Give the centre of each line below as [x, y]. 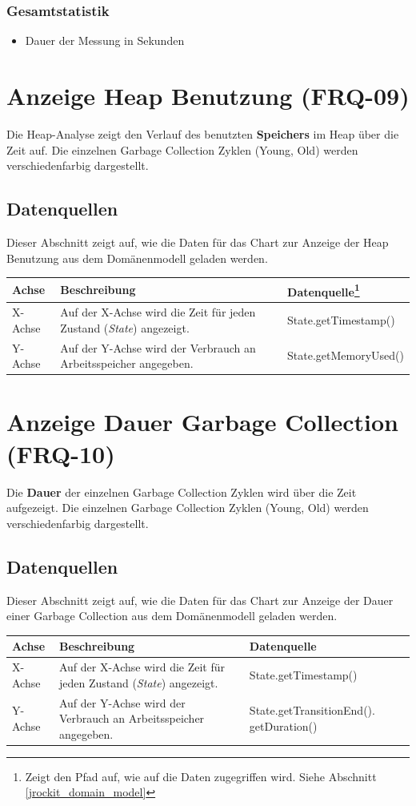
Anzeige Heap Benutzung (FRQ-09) [208, 95]
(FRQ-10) [61, 453]
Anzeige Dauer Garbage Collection [202, 422]
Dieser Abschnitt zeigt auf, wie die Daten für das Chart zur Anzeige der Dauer [200, 600]
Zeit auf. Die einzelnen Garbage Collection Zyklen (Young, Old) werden [182, 149]
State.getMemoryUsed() [346, 355]
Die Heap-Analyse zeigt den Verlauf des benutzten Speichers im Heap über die [203, 133]
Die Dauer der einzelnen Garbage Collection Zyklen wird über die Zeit [182, 492]
